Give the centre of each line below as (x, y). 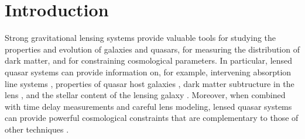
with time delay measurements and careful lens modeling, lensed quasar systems (148, 106)
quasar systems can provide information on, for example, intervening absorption (148, 72)
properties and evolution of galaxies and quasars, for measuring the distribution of (152, 49)
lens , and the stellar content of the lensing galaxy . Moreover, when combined (145, 95)
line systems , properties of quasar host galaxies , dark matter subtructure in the (150, 83)
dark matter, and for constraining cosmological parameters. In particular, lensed (149, 60)
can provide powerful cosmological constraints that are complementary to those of (152, 118)
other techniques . (37, 129)
